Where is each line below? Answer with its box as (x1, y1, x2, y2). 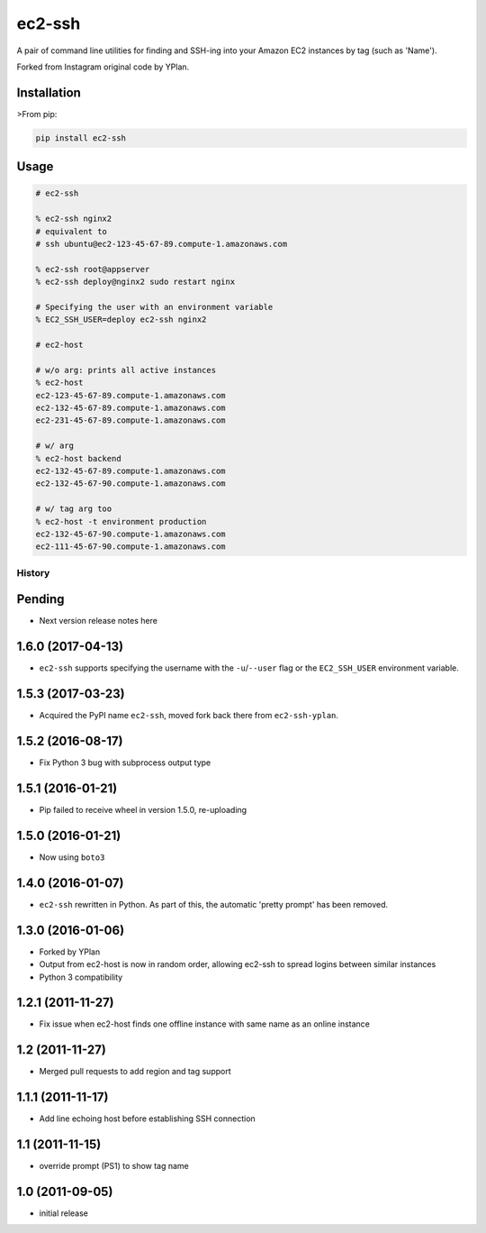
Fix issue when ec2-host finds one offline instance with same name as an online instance (39, 1018, 371, 1029)
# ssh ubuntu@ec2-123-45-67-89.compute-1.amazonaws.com (35, 239, 288, 249)
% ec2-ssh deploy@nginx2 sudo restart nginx (35, 277, 236, 288)
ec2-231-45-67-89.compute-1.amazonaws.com (35, 416, 226, 425)
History (16, 566, 50, 579)
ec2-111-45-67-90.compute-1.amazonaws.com (35, 542, 226, 552)
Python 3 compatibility (39, 972, 123, 982)
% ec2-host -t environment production (35, 516, 207, 526)
